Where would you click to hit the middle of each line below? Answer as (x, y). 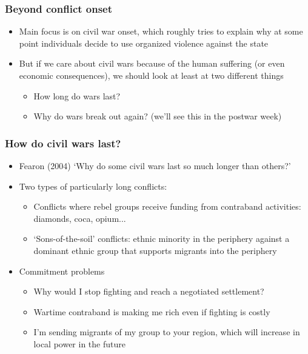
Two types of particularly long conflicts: (93, 186)
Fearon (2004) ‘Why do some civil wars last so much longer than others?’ (155, 165)
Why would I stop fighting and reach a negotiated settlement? (149, 291)
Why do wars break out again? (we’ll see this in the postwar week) (158, 116)
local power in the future (79, 343)
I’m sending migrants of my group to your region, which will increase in (167, 332)
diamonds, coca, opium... (80, 218)
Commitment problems (62, 271)
